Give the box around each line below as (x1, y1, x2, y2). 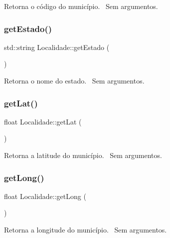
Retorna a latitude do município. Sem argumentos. (4, 150, 162, 160)
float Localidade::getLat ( (4, 116, 82, 126)
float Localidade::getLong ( (4, 190, 86, 201)
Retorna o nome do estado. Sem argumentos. (4, 75, 145, 85)
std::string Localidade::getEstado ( (4, 41, 110, 52)
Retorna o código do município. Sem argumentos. (4, 1, 158, 11)
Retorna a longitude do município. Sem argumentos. (4, 224, 167, 234)
